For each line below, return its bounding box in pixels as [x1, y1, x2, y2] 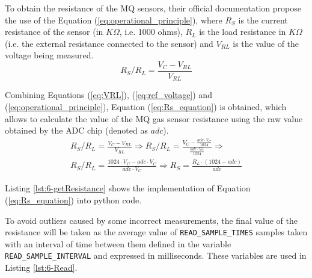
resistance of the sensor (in [5, 25, 103, 38]
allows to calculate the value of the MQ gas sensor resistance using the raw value [5, 112, 303, 125]
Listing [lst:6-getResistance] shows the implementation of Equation [5, 182, 251, 194]
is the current [238, 13, 288, 26]
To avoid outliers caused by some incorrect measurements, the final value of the [5, 214, 298, 226]
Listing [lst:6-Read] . [5, 261, 78, 273]
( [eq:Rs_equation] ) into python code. [5, 193, 142, 206]
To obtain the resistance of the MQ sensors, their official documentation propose [5, 2, 301, 14]
